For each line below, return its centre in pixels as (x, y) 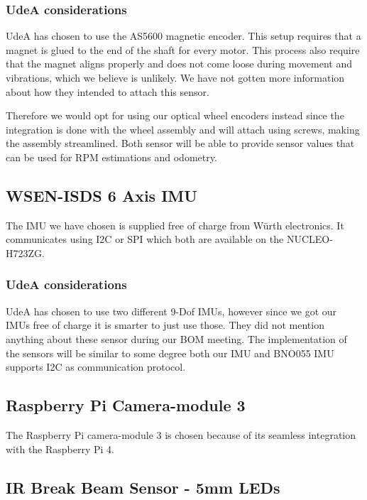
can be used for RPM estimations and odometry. (111, 157)
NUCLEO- (310, 239)
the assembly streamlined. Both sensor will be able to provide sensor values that (180, 143)
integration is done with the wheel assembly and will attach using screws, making (183, 129)
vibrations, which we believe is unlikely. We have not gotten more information (175, 77)
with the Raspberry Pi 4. (60, 449)
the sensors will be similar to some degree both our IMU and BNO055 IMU (170, 353)
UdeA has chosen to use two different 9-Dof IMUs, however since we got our (171, 311)
